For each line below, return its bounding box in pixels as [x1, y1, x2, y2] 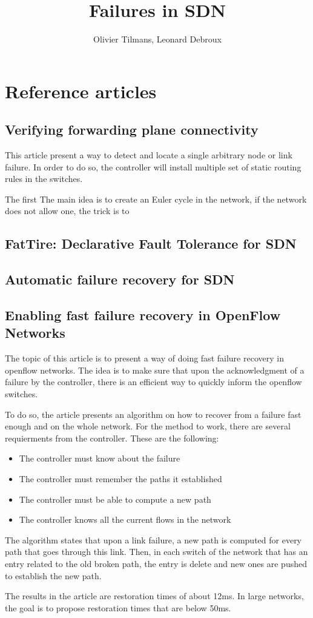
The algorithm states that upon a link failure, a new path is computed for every [5, 533, 302, 546]
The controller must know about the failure [19, 452, 180, 465]
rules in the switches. [5, 172, 83, 185]
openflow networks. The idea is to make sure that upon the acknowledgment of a [5, 363, 305, 376]
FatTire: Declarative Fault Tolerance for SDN [5, 234, 297, 253]
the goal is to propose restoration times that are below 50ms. [5, 601, 231, 614]
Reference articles [5, 78, 157, 103]
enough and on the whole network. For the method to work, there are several [5, 420, 291, 432]
